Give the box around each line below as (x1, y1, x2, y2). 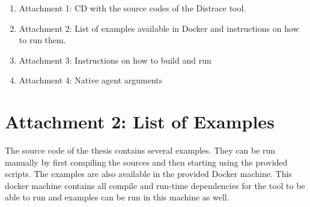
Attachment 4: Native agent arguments (19, 74, 163, 86)
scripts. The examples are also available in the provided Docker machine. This (5, 167, 292, 180)
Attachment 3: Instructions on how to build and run (19, 53, 211, 66)
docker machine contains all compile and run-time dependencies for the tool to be (5, 179, 305, 191)
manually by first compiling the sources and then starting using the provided (5, 155, 288, 168)
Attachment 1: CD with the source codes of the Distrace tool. (19, 2, 246, 14)
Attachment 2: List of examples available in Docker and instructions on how (19, 22, 299, 34)
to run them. (19, 34, 66, 46)
